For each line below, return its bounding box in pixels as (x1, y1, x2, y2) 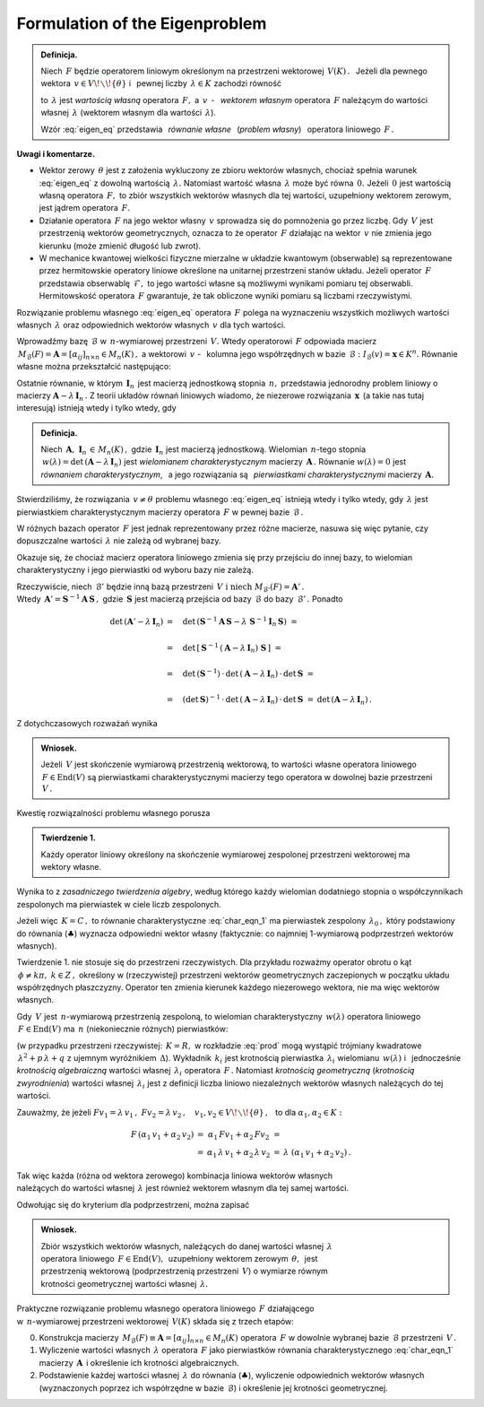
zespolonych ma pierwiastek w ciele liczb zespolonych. (16, 899, 221, 909)
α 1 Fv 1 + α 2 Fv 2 (207, 1129, 270, 1142)
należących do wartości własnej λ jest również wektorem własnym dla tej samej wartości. (16, 1183, 350, 1194)
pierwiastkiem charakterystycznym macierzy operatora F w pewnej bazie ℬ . (16, 507, 304, 517)
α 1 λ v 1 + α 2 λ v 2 (206, 1147, 271, 1159)
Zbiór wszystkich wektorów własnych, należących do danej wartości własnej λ (40, 1240, 333, 1251)
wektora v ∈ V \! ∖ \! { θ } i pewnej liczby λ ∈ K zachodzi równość (40, 78, 282, 89)
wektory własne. (40, 861, 102, 872)
